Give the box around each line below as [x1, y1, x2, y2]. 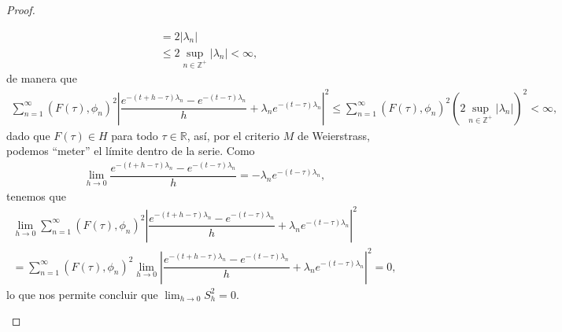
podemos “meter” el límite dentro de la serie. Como [6, 142, 255, 159]
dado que [6, 127, 50, 143]
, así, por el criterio [187, 127, 279, 143]
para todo [111, 127, 158, 143]
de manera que [6, 70, 77, 87]
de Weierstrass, [297, 127, 370, 143]
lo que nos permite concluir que [6, 286, 158, 302]
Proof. [6, 2, 35, 17]
